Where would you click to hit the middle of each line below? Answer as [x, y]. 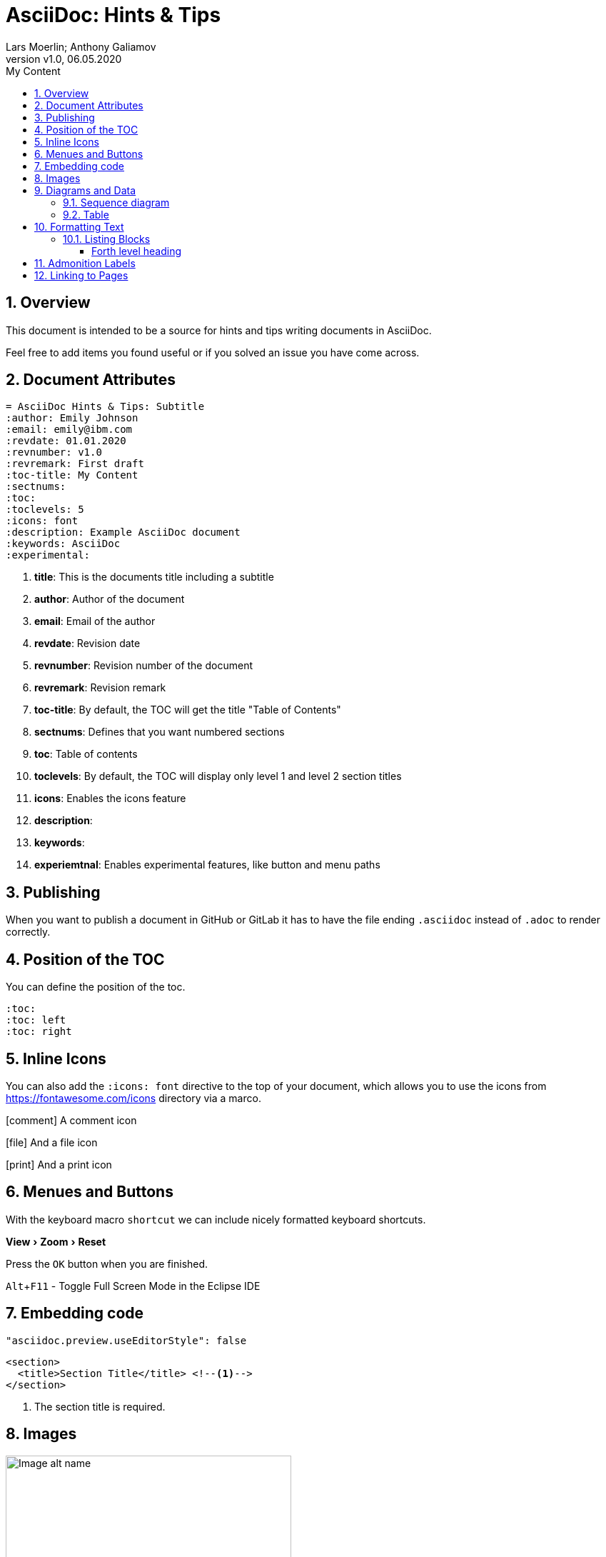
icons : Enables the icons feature [110, 798]
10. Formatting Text [79, 226]
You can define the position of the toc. [96, 987]
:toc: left [36, 1020]
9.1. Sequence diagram [116, 202]
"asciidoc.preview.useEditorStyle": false [126, 1340]
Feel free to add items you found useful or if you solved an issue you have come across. [213, 352]
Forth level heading [137, 251]
